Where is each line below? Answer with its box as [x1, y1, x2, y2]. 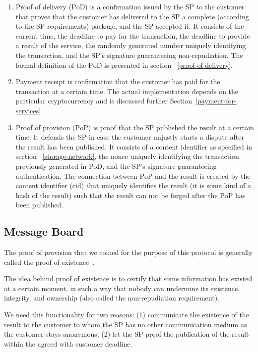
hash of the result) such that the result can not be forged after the [15, 190, 218, 200]
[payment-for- [195, 96, 237, 106]
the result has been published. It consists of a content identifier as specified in [15, 141, 253, 151]
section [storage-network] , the [15, 151, 109, 161]
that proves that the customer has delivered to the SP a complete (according [15, 11, 249, 21]
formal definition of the [15, 59, 86, 70]
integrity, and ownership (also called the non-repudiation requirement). [4, 293, 220, 303]
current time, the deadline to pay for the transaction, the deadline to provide [15, 30, 250, 41]
